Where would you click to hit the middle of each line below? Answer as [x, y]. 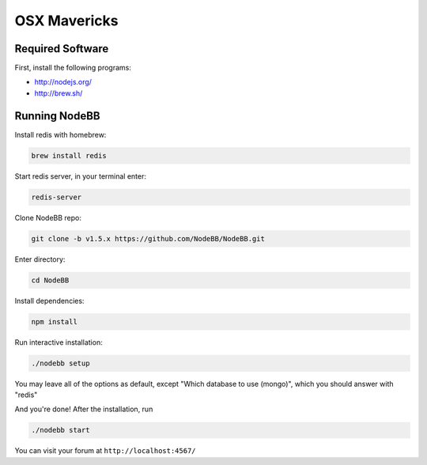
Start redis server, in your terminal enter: [80, 176]
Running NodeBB [57, 116]
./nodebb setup [60, 363]
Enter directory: [40, 259]
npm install [55, 321]
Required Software [62, 49]
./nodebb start [60, 430]
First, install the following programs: [73, 68]
